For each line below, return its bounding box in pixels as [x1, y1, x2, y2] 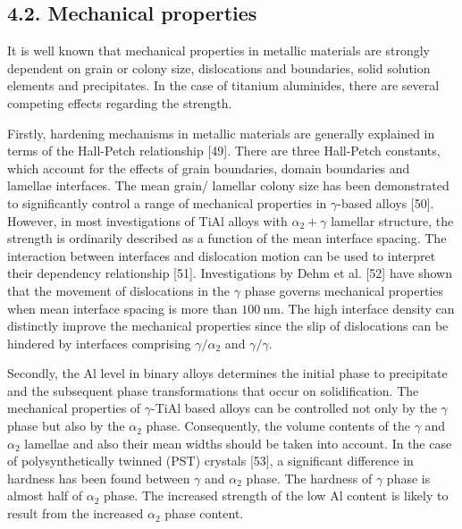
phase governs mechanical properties [244, 281, 444, 299]
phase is [386, 468, 431, 487]
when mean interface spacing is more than [7, 298, 238, 317]
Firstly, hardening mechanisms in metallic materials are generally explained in [7, 123, 435, 142]
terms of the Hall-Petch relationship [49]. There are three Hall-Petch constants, [7, 141, 441, 160]
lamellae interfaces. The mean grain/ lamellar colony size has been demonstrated [7, 176, 449, 195]
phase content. [164, 504, 244, 523]
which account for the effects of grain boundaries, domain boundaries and [7, 158, 410, 177]
